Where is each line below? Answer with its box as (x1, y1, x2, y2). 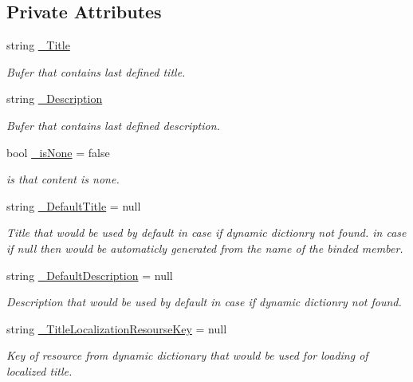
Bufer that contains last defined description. (6, 116, 220, 133)
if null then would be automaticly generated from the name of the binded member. (6, 239, 403, 256)
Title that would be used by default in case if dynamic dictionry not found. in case (6, 224, 407, 241)
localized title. (6, 362, 73, 379)
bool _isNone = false (6, 144, 110, 160)
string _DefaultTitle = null (6, 197, 141, 214)
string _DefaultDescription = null (6, 266, 173, 283)
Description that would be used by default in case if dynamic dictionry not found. (6, 293, 402, 310)
